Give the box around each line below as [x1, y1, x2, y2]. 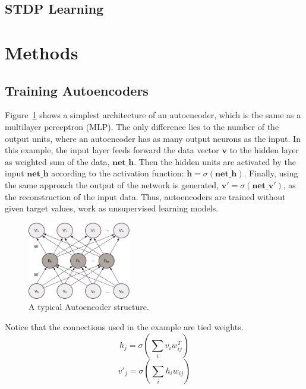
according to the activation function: [51, 167, 184, 179]
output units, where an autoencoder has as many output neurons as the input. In [5, 132, 301, 144]
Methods [5, 40, 78, 64]
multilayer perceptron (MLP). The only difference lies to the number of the [5, 120, 279, 132]
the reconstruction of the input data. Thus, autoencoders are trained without [5, 190, 286, 203]
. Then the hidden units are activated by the [134, 155, 296, 167]
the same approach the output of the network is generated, [5, 178, 219, 191]
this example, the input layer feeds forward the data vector [5, 144, 219, 156]
